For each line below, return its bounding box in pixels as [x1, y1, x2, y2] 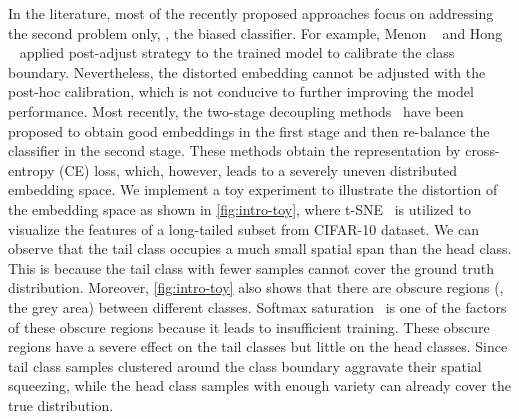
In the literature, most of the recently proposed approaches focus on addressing [8, 3, 494, 23]
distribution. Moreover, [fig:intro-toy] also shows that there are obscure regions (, [8, 277, 504, 298]
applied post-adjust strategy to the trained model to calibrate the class [19, 42, 455, 63]
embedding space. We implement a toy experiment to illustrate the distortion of [8, 179, 498, 200]
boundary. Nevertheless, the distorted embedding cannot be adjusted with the [8, 61, 486, 82]
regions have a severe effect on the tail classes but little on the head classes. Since [8, 336, 508, 357]
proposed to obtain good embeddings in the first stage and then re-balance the [8, 120, 490, 141]
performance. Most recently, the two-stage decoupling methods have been [8, 100, 464, 121]
